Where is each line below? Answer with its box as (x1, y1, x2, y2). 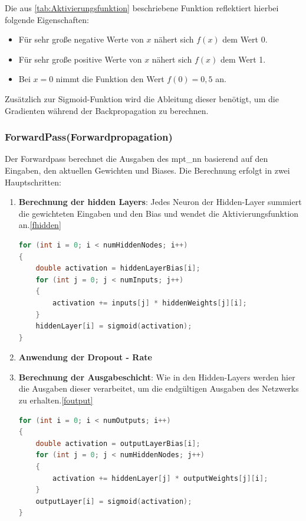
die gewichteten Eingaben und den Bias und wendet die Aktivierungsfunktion (18, 207, 299, 219)
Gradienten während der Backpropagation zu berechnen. (5, 104, 209, 116)
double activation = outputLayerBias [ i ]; (35, 439, 200, 448)
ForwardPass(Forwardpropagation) (5, 129, 173, 144)
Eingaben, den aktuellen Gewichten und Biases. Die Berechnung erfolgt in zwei (5, 164, 290, 176)
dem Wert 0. (222, 33, 268, 45)
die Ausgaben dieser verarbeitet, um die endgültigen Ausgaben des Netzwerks (18, 382, 299, 395)
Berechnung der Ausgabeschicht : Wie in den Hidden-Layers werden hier (18, 370, 295, 383)
